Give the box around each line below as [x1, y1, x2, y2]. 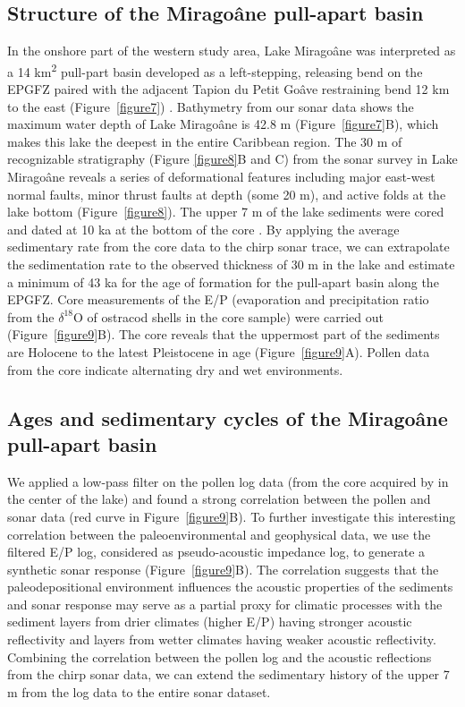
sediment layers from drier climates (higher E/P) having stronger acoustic [7, 612, 412, 631]
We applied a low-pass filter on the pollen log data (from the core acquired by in [7, 472, 449, 490]
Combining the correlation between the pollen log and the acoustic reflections [7, 647, 432, 666]
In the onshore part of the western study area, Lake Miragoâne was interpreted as [7, 41, 456, 60]
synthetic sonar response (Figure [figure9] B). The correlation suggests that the [7, 559, 439, 578]
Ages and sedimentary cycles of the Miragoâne [7, 404, 448, 431]
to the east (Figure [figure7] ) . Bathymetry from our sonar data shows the [7, 97, 414, 115]
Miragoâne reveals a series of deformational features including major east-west [7, 167, 435, 186]
